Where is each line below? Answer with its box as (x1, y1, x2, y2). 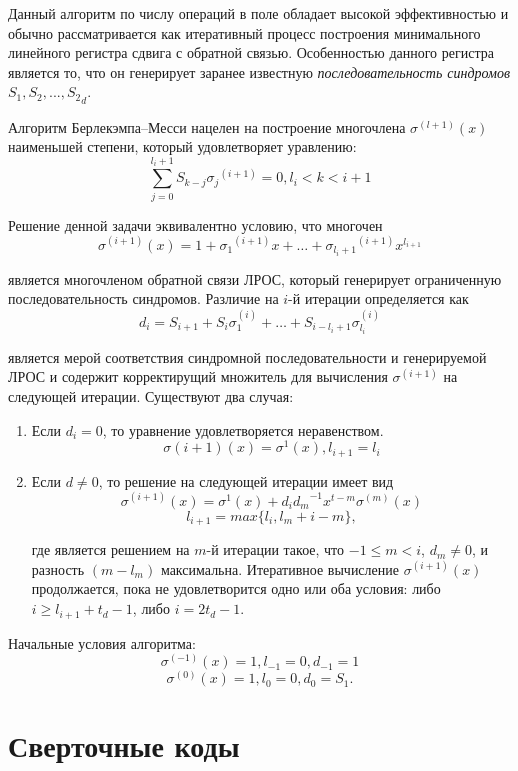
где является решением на (31, 539, 190, 560)
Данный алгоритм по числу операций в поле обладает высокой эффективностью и (8, 3, 509, 23)
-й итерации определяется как (288, 288, 469, 309)
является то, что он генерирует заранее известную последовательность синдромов (8, 61, 511, 82)
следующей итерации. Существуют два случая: (8, 386, 294, 407)
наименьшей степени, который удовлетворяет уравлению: (8, 136, 357, 157)
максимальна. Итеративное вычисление (160, 558, 399, 579)
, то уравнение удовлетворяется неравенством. (102, 419, 384, 440)
